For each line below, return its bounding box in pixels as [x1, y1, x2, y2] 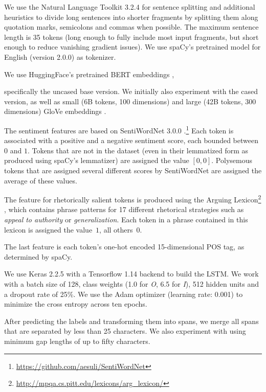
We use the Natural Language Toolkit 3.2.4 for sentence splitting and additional [4, 2, 255, 12]
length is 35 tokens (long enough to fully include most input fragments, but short [4, 31, 259, 42]
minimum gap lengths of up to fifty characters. [4, 335, 150, 346]
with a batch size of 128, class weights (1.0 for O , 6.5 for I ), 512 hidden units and [4, 278, 259, 289]
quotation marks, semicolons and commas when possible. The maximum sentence [4, 21, 259, 32]
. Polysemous [211, 155, 252, 166]
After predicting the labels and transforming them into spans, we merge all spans [4, 315, 259, 326]
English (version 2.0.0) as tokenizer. [4, 51, 116, 62]
